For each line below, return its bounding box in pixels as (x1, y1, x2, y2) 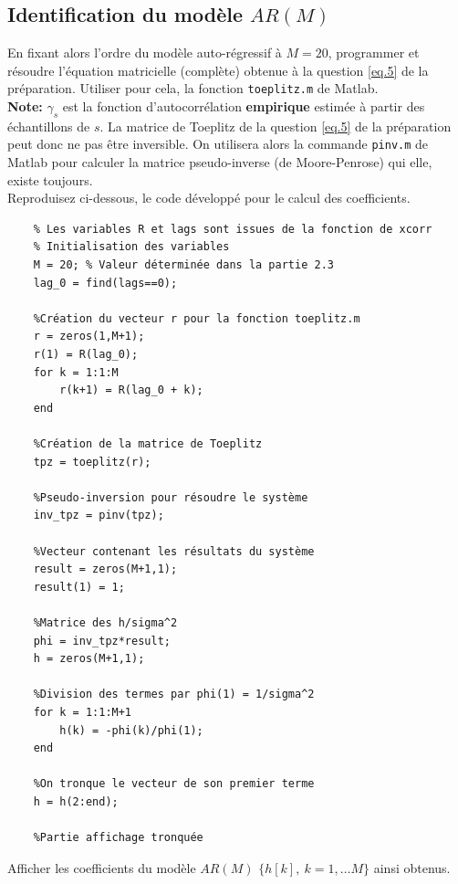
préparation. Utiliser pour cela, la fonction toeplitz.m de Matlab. (7, 79, 379, 98)
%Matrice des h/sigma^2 (33, 616, 178, 629)
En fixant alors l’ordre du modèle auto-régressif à (7, 43, 282, 62)
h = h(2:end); (33, 795, 119, 808)
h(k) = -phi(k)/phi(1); (59, 723, 203, 737)
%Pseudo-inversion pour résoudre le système (33, 490, 308, 504)
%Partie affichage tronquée (33, 831, 203, 845)
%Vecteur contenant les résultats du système (33, 544, 315, 558)
